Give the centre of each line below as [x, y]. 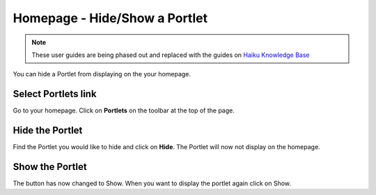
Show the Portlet [50, 167]
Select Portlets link [55, 94]
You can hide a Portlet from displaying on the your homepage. [102, 74]
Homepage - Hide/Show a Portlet [110, 18]
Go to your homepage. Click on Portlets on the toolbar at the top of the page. [124, 110]
